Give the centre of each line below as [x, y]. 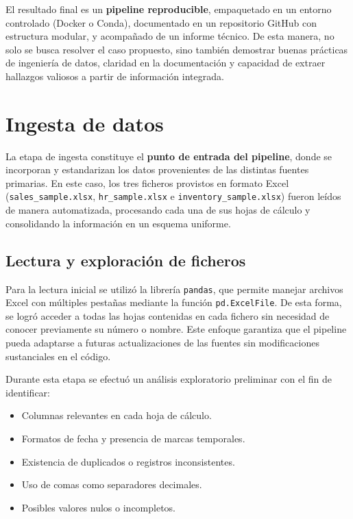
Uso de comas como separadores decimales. [112, 484]
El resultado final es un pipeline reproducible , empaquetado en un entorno [169, 9]
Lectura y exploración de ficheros [126, 260]
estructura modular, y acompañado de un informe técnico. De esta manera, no [170, 36]
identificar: [28, 392]
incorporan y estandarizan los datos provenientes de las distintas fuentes [157, 169]
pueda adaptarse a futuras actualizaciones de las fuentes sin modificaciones [162, 343]
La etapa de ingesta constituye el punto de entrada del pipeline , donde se [169, 156]
